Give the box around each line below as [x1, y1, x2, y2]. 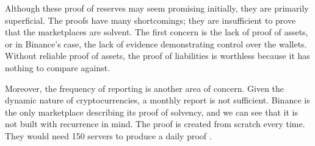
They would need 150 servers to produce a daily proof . [5, 129, 212, 142]
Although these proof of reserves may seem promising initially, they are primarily [5, 2, 309, 14]
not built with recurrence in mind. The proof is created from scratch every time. [5, 117, 305, 130]
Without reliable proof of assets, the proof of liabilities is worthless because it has [5, 49, 310, 62]
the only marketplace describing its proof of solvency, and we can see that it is [5, 105, 298, 118]
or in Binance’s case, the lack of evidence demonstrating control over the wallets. [5, 37, 307, 50]
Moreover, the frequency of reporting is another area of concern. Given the [5, 82, 284, 94]
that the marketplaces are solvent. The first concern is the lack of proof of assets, [5, 26, 308, 38]
